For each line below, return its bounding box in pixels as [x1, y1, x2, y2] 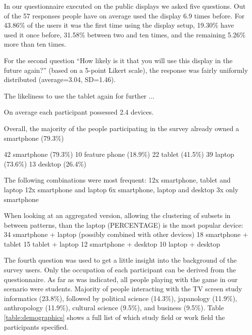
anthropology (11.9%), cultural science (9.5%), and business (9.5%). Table [4, 302, 224, 313]
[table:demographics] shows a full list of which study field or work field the [4, 312, 225, 322]
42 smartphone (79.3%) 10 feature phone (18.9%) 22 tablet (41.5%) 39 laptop [4, 149, 234, 159]
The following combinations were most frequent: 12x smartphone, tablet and [4, 175, 231, 185]
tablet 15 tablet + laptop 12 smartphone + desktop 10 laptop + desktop [4, 238, 220, 249]
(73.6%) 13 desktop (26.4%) [4, 158, 87, 168]
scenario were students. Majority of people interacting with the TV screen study [4, 284, 242, 294]
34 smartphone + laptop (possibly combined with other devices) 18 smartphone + [4, 229, 248, 239]
